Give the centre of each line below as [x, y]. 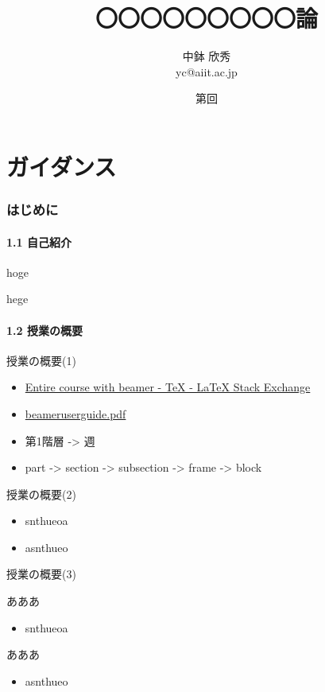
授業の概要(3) [41, 574]
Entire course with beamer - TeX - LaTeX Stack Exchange [168, 387]
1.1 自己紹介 [39, 241]
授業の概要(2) [41, 494]
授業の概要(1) [41, 360]
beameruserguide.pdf [75, 413]
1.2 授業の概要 [44, 330]
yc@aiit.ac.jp [207, 71]
